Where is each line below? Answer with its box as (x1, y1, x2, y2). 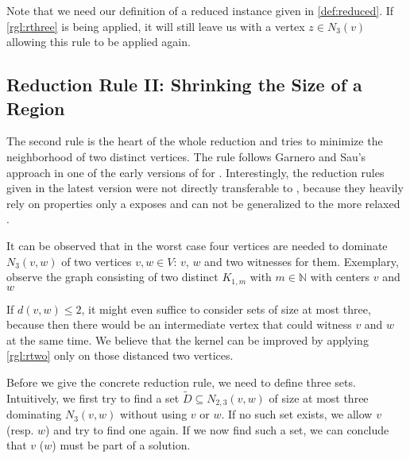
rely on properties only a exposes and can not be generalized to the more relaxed (6, 195, 400, 211)
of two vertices (61, 253, 132, 269)
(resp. (6, 421, 34, 438)
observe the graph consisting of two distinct (6, 268, 219, 285)
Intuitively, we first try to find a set (6, 389, 180, 406)
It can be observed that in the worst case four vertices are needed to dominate (6, 237, 388, 253)
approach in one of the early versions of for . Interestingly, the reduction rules (6, 164, 385, 180)
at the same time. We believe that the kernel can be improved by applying (6, 331, 369, 348)
